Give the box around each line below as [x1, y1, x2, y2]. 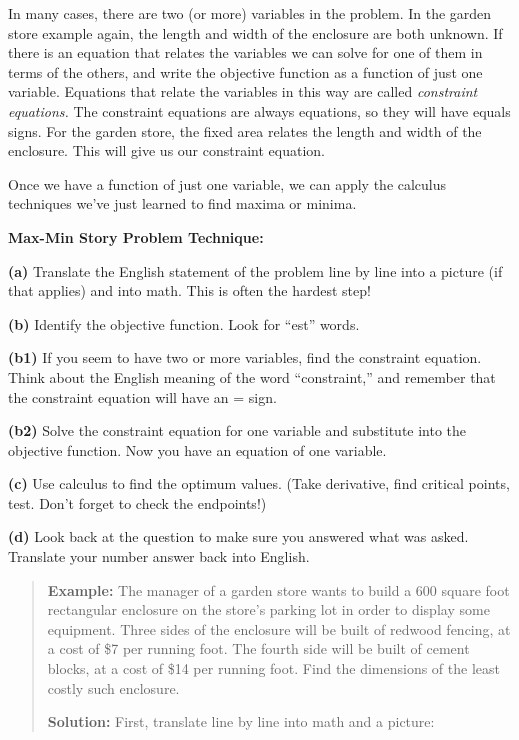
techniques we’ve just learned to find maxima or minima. [8, 193, 357, 214]
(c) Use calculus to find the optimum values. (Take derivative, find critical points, [8, 473, 510, 494]
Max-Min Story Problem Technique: [8, 226, 264, 247]
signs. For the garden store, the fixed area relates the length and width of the [8, 120, 482, 141]
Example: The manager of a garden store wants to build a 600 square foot [47, 579, 510, 600]
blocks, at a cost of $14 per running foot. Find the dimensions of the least [47, 658, 500, 679]
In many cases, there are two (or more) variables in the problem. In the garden [8, 3, 492, 23]
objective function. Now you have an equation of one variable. [8, 439, 387, 460]
